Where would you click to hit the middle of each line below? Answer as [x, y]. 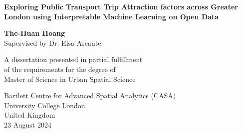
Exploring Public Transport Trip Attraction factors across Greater [121, 6]
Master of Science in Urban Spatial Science [70, 79]
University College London [45, 105]
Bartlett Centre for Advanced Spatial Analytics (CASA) [90, 96]
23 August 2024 [28, 124]
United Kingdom [30, 115]
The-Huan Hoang [35, 33]
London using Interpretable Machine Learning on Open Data [112, 16]
